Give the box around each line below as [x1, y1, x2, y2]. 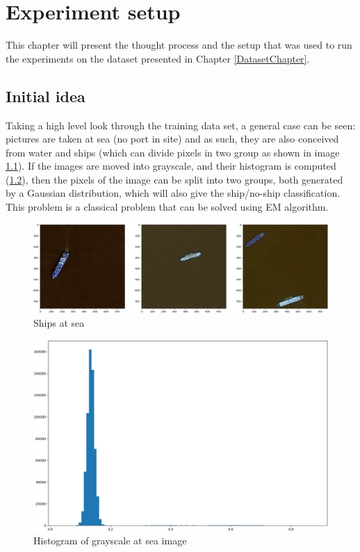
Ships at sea [33, 316, 85, 330]
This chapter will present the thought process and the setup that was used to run [6, 38, 352, 52]
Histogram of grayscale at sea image [33, 533, 187, 548]
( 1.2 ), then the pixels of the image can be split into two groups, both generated [6, 172, 343, 186]
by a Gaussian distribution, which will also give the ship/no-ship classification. [6, 186, 341, 200]
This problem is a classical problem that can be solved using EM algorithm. [6, 200, 329, 214]
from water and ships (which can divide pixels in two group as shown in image [6, 145, 340, 159]
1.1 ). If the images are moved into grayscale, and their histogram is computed [6, 159, 336, 173]
